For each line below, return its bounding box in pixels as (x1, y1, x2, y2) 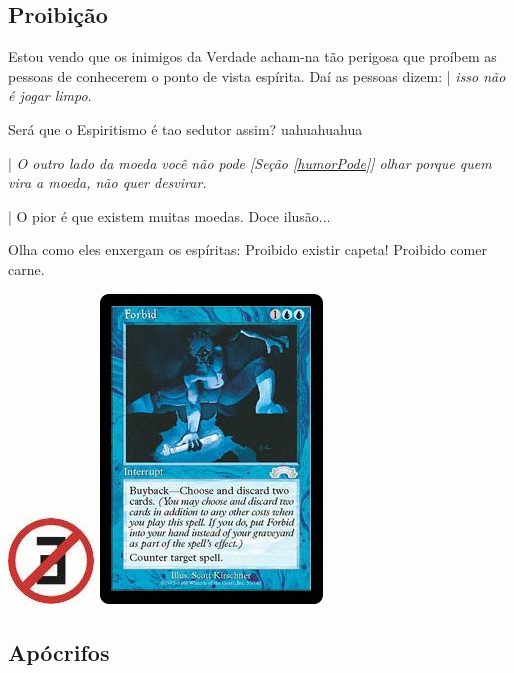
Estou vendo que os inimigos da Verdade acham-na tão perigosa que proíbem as (8, 46, 497, 67)
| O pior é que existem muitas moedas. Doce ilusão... (8, 205, 331, 226)
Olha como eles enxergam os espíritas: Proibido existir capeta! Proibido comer (8, 239, 487, 260)
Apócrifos (8, 636, 110, 667)
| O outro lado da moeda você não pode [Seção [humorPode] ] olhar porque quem (8, 152, 492, 173)
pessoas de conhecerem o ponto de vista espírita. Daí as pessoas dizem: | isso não (8, 65, 506, 86)
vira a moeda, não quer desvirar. (8, 172, 207, 193)
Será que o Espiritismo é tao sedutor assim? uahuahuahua (8, 118, 363, 139)
